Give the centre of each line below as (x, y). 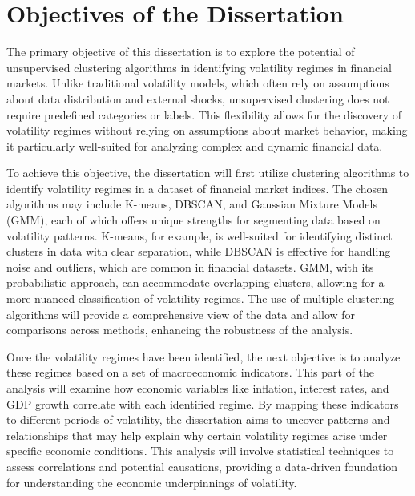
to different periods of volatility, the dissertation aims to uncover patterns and (198, 419)
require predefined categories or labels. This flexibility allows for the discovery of (204, 114)
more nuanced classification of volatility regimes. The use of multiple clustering (201, 298)
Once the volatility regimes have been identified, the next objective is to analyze (203, 356)
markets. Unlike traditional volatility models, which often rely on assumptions (198, 83)
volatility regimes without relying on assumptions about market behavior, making (207, 130)
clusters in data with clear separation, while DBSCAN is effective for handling (199, 251)
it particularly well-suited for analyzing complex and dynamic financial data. (195, 145)
